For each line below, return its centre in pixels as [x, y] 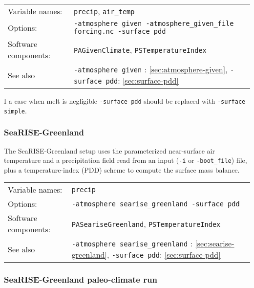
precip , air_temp [104, 11]
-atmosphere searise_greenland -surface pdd [156, 204]
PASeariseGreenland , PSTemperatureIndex [146, 223]
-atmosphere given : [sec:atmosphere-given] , [151, 69]
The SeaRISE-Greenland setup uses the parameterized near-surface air [109, 150]
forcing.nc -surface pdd [120, 31]
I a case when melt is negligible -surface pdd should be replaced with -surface [125, 101]
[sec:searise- [215, 244]
